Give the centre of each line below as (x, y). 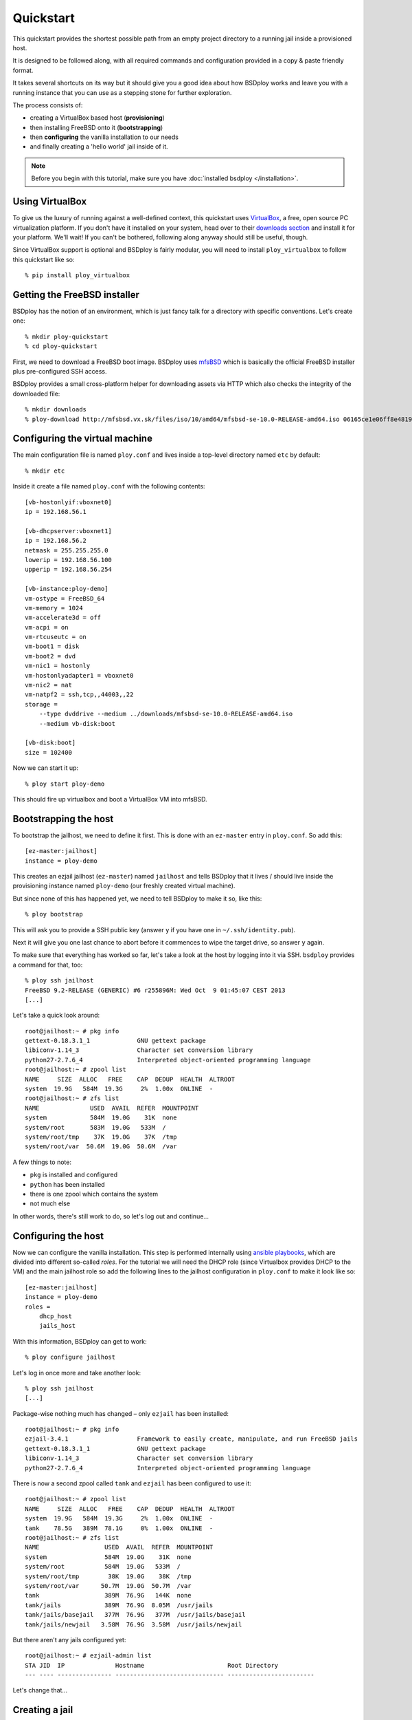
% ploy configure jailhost (70, 1357)
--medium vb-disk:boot (77, 723)
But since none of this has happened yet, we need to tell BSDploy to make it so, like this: (137, 899)
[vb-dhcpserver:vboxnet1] (69, 531)
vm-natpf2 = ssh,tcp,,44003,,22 (79, 695)
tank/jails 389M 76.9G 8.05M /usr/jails (119, 1605)
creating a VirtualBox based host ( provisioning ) (97, 118)
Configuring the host (58, 1236)
